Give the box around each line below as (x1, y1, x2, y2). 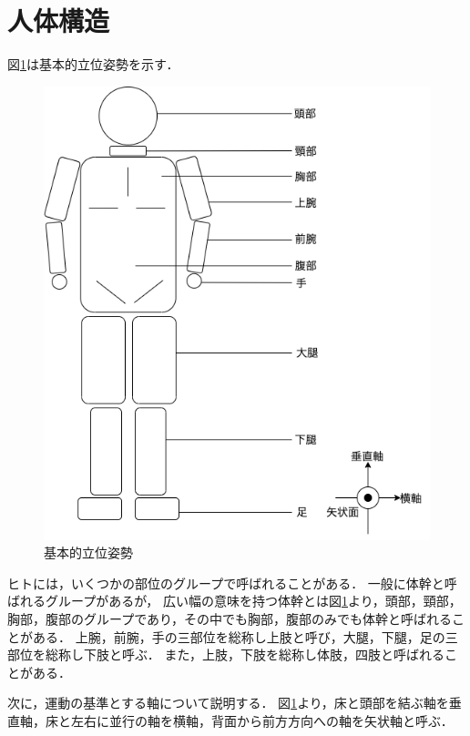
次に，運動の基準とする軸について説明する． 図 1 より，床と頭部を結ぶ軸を (7, 693, 449, 712)
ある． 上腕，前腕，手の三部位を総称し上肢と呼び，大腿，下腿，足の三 (32, 627, 458, 646)
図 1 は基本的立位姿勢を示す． (7, 55, 179, 74)
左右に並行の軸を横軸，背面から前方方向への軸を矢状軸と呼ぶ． (70, 711, 454, 731)
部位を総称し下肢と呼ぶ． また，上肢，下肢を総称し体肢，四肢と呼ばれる (7, 645, 445, 664)
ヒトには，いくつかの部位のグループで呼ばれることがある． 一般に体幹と (7, 573, 444, 592)
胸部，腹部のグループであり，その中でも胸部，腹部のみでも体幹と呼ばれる (7, 609, 453, 629)
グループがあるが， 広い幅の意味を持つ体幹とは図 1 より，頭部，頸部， (45, 591, 462, 610)
